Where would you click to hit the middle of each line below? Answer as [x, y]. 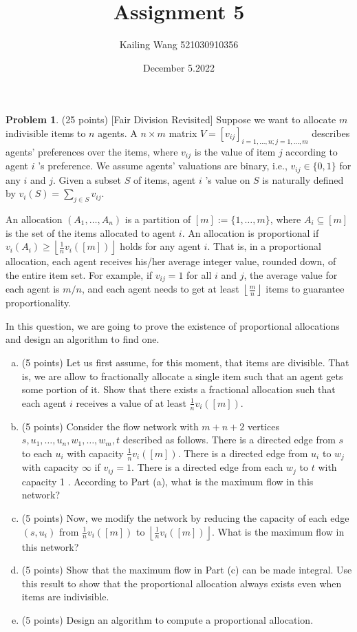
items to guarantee [305, 289]
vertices [263, 426]
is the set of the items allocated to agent [91, 232]
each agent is [33, 289]
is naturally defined [303, 179]
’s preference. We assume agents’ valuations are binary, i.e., [163, 166]
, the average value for [291, 274]
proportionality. [39, 303]
